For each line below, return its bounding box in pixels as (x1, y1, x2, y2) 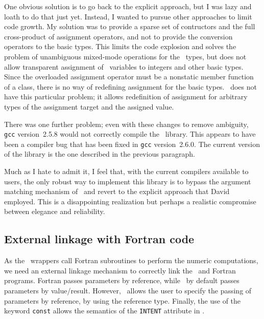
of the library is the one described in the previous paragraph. (4, 148, 195, 159)
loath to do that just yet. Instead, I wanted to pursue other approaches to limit (4, 11, 252, 22)
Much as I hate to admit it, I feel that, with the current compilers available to (4, 166, 249, 177)
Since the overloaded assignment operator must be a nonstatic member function (4, 71, 254, 82)
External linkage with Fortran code (4, 231, 195, 247)
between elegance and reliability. (4, 206, 105, 217)
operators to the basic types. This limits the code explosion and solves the (4, 41, 236, 52)
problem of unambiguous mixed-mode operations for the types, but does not (4, 51, 247, 61)
